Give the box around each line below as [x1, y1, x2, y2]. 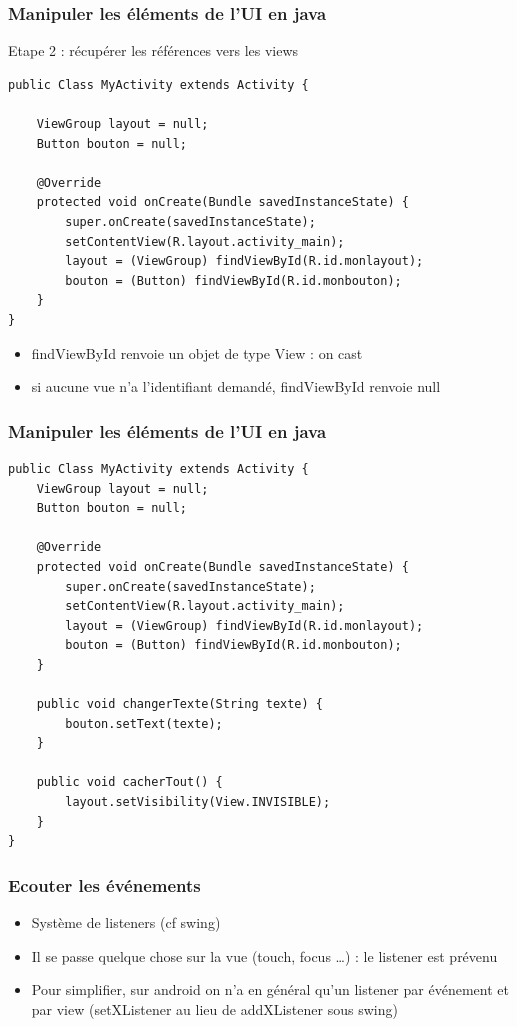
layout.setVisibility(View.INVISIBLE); [65, 795, 331, 810]
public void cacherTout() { [36, 775, 223, 790]
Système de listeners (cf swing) [31, 912, 221, 933]
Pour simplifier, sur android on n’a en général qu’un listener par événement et [31, 979, 509, 1000]
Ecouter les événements [8, 872, 201, 897]
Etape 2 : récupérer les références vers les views [8, 40, 299, 61]
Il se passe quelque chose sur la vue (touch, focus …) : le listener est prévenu [31, 945, 498, 966]
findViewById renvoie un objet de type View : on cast [31, 342, 363, 363]
